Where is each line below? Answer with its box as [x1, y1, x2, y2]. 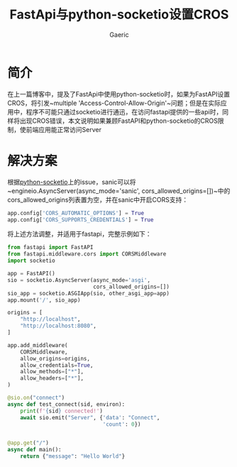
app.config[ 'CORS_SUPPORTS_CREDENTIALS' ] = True [7, 216, 154, 224]
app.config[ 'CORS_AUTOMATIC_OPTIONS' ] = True [7, 209, 144, 216]
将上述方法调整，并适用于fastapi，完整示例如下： [7, 230, 152, 238]
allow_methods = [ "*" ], [20, 368, 84, 375]
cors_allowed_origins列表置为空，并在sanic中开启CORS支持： [7, 195, 189, 204]
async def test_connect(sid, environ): [7, 400, 126, 408]
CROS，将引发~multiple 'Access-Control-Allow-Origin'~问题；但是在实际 [7, 99, 221, 107]
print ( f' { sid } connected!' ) [20, 407, 103, 414]
